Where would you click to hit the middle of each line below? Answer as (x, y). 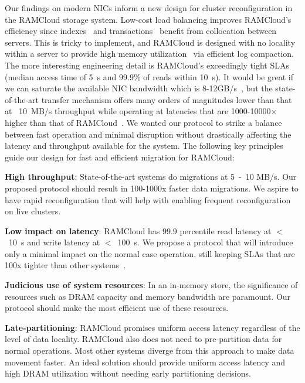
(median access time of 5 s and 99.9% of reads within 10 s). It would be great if (149, 76)
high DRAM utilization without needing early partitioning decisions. (128, 373)
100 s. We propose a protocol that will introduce (205, 242)
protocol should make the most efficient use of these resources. (117, 308)
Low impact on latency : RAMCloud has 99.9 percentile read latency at (138, 230)
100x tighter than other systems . (65, 265)
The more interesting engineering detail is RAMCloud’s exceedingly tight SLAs (147, 65)
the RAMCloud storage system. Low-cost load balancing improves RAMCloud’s (148, 19)
